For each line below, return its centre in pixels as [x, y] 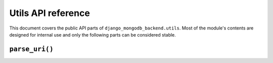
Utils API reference [50, 13]
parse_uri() [32, 49]
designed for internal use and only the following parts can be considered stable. [93, 34]
